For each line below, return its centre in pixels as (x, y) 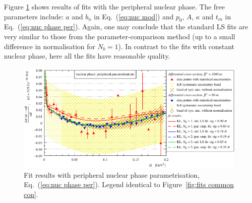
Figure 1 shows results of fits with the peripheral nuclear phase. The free (114, 6)
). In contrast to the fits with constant (176, 46)
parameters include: (34, 16)
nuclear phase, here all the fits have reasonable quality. (87, 56)
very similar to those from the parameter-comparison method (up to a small (120, 36)
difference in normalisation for (50, 46)
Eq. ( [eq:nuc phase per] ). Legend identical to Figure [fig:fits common (129, 184)
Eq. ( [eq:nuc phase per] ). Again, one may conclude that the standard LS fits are (126, 27)
